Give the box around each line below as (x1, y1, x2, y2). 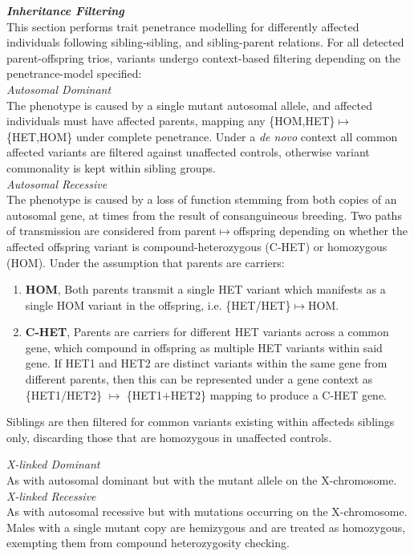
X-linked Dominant (6, 456, 100, 473)
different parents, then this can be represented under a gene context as (25, 371, 373, 388)
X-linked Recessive (6, 487, 96, 504)
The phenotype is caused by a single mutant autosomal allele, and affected (6, 96, 373, 113)
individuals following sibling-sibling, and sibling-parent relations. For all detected (6, 34, 404, 51)
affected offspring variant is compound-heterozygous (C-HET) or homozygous (6, 237, 388, 254)
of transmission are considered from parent (6, 222, 217, 239)
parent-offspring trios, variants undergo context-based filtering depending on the (6, 49, 400, 66)
